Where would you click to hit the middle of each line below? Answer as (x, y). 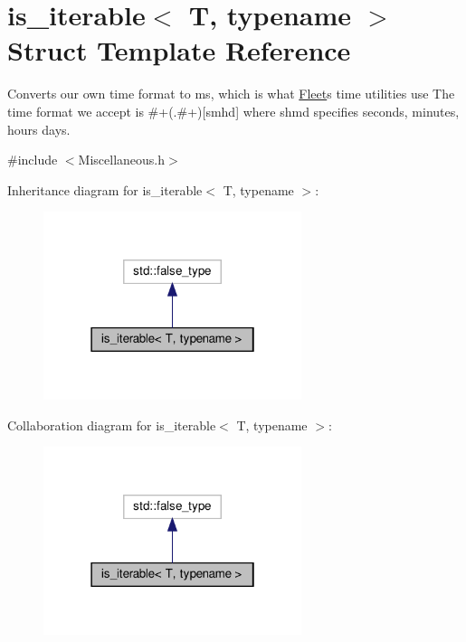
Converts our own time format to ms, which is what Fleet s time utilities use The (231, 94)
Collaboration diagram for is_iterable (112, 425)
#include (33, 160)
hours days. (39, 129)
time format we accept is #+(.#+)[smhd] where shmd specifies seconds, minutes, (233, 111)
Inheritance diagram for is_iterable (105, 189)
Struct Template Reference (179, 50)
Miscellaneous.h (122, 160)
